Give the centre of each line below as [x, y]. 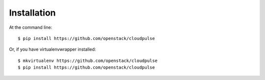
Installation [32, 13]
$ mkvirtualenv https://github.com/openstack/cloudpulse [88, 60]
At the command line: [31, 27]
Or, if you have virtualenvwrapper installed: [53, 49]
